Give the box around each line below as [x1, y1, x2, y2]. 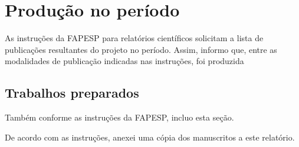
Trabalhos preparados [5, 83, 139, 102]
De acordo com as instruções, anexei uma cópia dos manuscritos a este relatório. [5, 131, 295, 143]
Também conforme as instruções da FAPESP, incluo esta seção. [5, 111, 234, 123]
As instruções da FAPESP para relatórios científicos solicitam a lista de [5, 32, 264, 44]
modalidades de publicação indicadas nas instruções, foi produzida [5, 55, 244, 67]
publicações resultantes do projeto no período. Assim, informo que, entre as [5, 43, 277, 55]
